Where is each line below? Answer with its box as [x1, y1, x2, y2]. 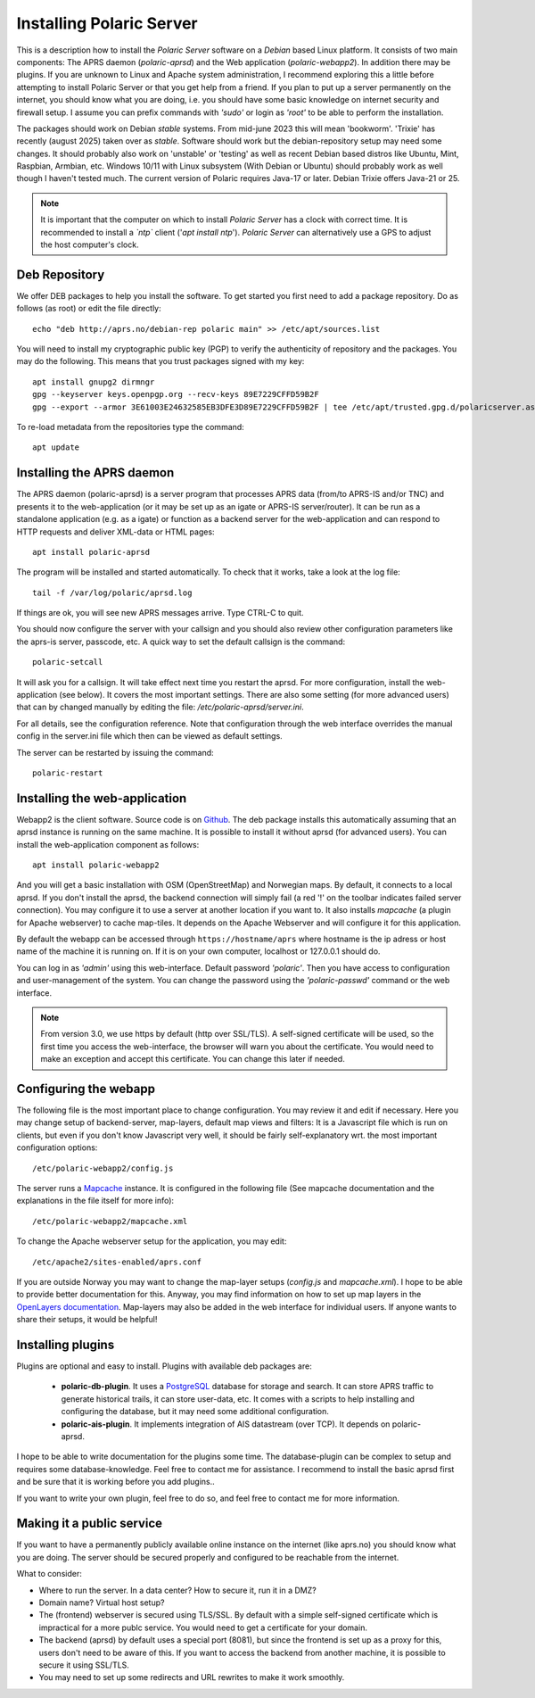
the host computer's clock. [40, 239, 139, 250]
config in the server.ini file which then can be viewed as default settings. [16, 731, 283, 741]
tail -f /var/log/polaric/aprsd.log [32, 587, 193, 598]
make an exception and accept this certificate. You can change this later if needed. [40, 1054, 345, 1064]
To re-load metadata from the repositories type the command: [16, 422, 244, 433]
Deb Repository [16, 267, 105, 282]
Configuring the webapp [16, 1081, 156, 1097]
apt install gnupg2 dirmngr [32, 377, 155, 387]
